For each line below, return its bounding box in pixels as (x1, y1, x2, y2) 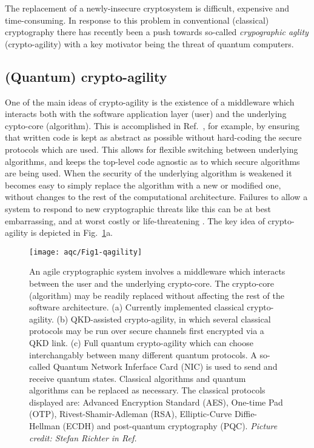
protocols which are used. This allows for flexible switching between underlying (5, 142, 298, 155)
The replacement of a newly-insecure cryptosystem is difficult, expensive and (5, 2, 290, 14)
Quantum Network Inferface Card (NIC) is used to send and (53, 360, 278, 373)
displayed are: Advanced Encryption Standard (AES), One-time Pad (29, 395, 283, 408)
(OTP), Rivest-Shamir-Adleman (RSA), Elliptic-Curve (29, 407, 232, 420)
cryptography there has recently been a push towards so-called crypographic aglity (5, 25, 309, 38)
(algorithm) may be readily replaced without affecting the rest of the (29, 289, 285, 301)
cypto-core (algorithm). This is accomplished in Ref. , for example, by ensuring (5, 119, 300, 132)
